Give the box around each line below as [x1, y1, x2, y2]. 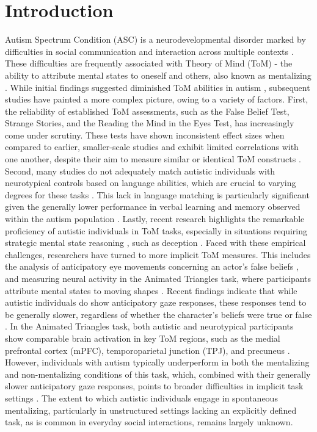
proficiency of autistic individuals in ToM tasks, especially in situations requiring [5, 224, 307, 237]
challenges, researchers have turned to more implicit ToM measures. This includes [5, 248, 311, 261]
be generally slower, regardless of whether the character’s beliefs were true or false [5, 308, 312, 320]
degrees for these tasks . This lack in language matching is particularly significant [5, 188, 310, 201]
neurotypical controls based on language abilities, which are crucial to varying [5, 176, 296, 189]
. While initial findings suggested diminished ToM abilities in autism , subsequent [5, 81, 310, 93]
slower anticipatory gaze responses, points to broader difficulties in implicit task [5, 380, 304, 392]
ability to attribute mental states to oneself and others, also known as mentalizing [5, 68, 312, 81]
